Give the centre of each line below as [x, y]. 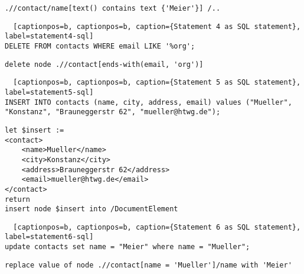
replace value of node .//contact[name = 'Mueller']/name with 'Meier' [148, 265]
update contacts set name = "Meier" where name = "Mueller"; [128, 247]
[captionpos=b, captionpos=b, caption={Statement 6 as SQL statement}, [157, 227]
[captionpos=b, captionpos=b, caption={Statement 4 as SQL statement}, [157, 26]
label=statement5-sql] [49, 92]
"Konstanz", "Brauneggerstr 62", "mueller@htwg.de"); [113, 112]
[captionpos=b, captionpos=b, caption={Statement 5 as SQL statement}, [157, 83]
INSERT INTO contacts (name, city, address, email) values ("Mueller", [148, 102]
